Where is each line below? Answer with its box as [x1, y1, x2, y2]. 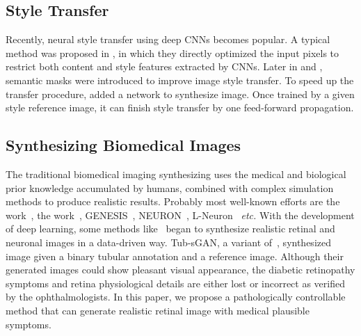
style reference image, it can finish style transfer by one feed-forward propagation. [6, 100, 354, 115]
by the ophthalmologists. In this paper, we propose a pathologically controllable [6, 289, 346, 304]
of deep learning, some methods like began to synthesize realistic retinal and [6, 221, 335, 236]
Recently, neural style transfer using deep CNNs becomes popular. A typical [6, 32, 330, 47]
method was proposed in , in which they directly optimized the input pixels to [6, 45, 339, 60]
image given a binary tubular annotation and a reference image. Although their [6, 248, 344, 263]
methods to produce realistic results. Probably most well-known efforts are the [6, 194, 340, 209]
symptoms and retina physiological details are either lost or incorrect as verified [6, 275, 345, 290]
